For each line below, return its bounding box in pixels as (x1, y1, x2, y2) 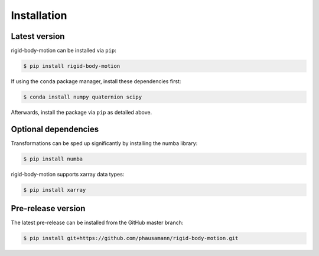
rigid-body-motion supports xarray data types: (11, 170, 125, 178)
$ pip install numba (23, 155, 83, 162)
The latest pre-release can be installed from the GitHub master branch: (11, 219, 184, 227)
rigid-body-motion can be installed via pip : (11, 47, 116, 54)
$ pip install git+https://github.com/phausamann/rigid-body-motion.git (23, 235, 239, 242)
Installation (11, 9, 67, 22)
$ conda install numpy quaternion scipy (23, 94, 142, 100)
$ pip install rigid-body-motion (23, 63, 121, 70)
